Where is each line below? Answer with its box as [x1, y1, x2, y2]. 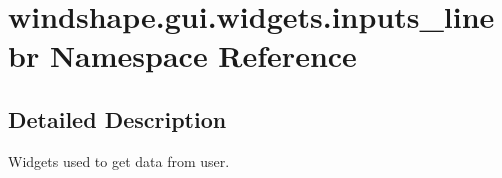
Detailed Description [8, 103, 227, 134]
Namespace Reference [49, 35, 357, 76]
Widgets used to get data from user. [8, 150, 230, 171]
